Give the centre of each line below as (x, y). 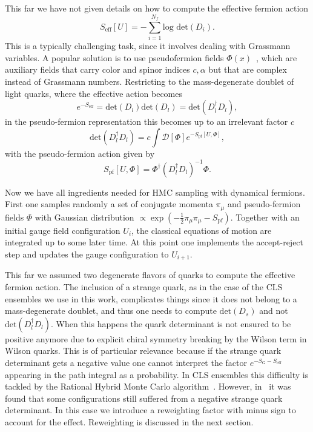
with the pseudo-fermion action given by (80, 153)
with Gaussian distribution (84, 217)
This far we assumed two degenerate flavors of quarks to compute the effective (150, 275)
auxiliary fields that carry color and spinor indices (97, 69)
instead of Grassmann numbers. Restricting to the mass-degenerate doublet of (150, 81)
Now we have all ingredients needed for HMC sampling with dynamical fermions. (155, 192)
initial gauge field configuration (63, 230)
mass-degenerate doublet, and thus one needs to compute (111, 311)
